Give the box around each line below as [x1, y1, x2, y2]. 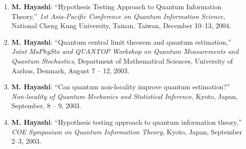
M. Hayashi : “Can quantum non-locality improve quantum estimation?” [11, 82, 230, 92]
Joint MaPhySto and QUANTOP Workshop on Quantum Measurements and [11, 46, 239, 56]
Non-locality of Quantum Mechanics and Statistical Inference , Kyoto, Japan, [11, 91, 238, 101]
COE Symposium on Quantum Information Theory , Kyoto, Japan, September [11, 126, 243, 136]
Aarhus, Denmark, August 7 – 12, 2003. [11, 65, 129, 75]
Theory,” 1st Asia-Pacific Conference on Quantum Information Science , [11, 11, 225, 21]
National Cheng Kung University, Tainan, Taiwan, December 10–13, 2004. [11, 20, 231, 31]
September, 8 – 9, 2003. [11, 100, 81, 111]
